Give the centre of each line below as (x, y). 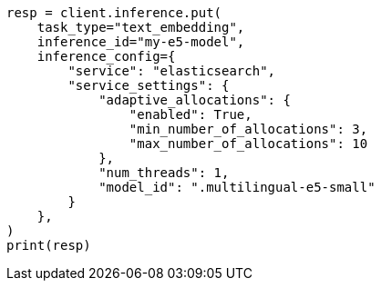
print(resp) (49, 245)
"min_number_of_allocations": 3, (248, 129)
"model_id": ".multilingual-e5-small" (237, 187)
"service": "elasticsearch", (172, 71)
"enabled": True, (190, 114)
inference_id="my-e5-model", (141, 42)
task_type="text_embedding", (141, 27)
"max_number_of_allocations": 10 (248, 144)
